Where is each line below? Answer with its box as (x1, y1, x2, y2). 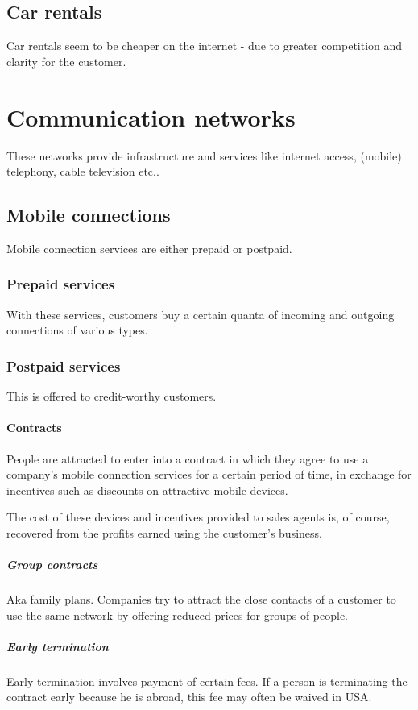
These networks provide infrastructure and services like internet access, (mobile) (6, 147, 402, 164)
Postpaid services (6, 355, 121, 376)
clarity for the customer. (6, 52, 126, 69)
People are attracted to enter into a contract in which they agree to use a (6, 450, 369, 467)
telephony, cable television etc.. (6, 163, 159, 180)
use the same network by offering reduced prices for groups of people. (6, 606, 349, 623)
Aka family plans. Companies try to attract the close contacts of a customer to (6, 591, 396, 608)
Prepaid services (6, 274, 115, 294)
